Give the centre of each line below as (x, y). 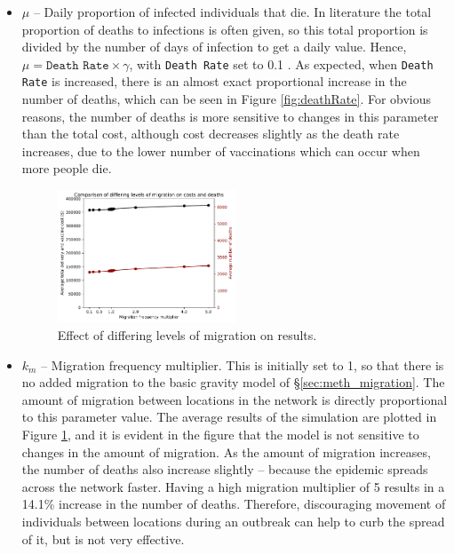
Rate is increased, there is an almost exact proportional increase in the (214, 81)
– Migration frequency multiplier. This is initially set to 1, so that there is (243, 364)
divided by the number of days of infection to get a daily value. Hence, (214, 47)
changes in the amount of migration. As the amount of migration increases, (226, 451)
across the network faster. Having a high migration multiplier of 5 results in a (233, 486)
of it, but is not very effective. (103, 538)
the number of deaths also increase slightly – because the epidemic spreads (225, 469)
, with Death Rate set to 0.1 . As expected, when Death (281, 63)
